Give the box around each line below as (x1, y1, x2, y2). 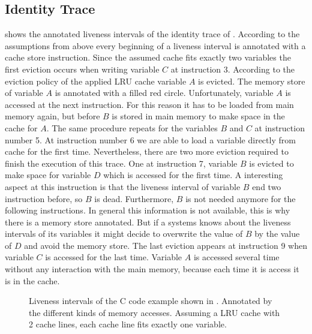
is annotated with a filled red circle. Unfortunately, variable (55, 86, 274, 99)
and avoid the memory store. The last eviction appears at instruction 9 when (24, 239, 307, 251)
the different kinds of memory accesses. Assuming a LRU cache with (29, 306, 280, 318)
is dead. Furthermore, (94, 192, 174, 204)
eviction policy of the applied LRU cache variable (5, 74, 187, 87)
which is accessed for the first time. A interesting (103, 168, 283, 181)
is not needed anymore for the (185, 192, 296, 204)
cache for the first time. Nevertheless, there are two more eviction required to (5, 145, 289, 158)
